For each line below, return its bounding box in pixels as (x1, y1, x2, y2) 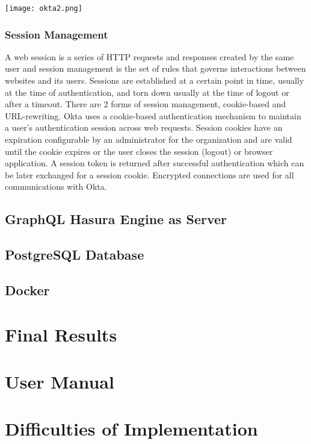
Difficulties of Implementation (5, 416, 258, 441)
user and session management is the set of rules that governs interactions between (5, 62, 306, 75)
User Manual (5, 369, 114, 393)
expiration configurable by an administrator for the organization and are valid (5, 133, 292, 146)
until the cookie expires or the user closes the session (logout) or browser (5, 145, 273, 157)
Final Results (5, 322, 117, 346)
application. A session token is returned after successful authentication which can (5, 157, 304, 169)
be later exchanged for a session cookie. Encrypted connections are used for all (5, 168, 294, 181)
